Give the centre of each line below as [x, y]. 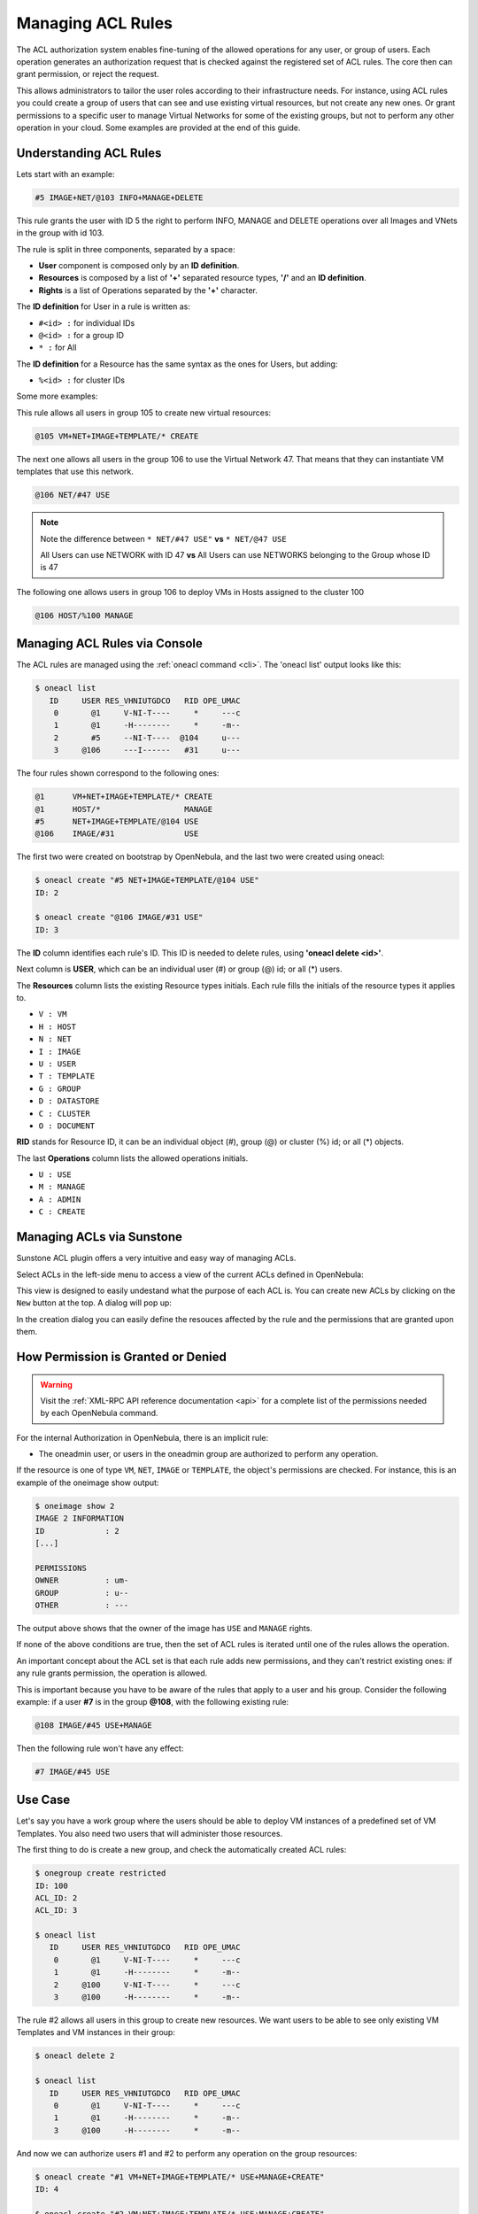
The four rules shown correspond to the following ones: [118, 773]
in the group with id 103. [60, 233]
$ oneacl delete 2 [75, 2056]
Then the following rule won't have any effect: [100, 1748]
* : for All [58, 348]
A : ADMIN [60, 1199]
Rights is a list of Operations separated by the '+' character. [148, 290]
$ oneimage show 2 [75, 1506]
